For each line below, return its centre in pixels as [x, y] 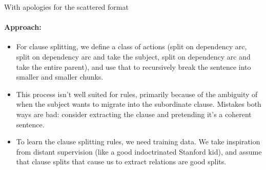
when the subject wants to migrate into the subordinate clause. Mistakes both [139, 104]
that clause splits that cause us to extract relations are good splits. [121, 162]
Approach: [23, 27]
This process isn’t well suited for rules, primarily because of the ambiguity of [137, 94]
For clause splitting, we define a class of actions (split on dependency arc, [131, 46]
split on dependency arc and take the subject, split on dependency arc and [133, 56]
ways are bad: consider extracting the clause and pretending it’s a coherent [134, 114]
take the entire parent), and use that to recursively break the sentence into [134, 67]
